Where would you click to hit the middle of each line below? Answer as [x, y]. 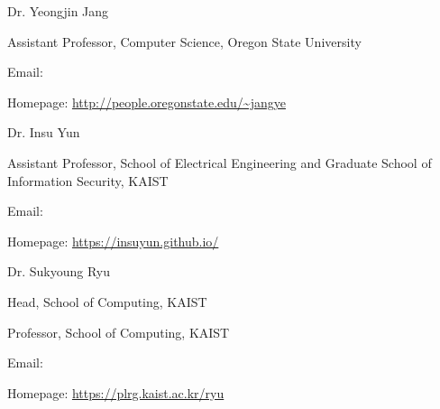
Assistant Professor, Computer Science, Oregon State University [184, 41]
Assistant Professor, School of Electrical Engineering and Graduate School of [220, 162]
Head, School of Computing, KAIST [107, 301]
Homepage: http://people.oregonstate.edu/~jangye [147, 102]
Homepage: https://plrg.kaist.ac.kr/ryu [116, 392]
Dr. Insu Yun [44, 132]
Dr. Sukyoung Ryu [59, 271]
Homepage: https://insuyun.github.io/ [113, 241]
